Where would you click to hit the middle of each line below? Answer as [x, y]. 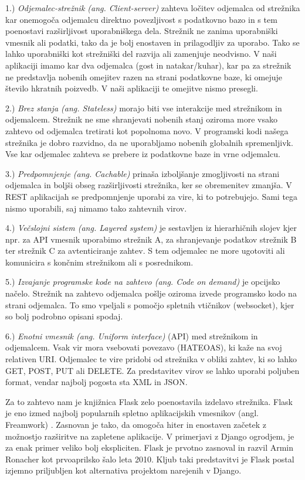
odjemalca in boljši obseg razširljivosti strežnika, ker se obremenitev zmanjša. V [149, 185]
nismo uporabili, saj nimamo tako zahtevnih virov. [96, 208]
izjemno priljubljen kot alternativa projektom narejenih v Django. [123, 470]
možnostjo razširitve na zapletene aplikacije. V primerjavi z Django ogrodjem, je [150, 436]
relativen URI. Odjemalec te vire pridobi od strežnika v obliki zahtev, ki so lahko [151, 359]
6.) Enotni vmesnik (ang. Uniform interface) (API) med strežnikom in [132, 336]
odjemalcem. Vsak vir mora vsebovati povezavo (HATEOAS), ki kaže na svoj [144, 347]
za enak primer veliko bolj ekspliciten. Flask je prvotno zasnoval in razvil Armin [150, 447]
